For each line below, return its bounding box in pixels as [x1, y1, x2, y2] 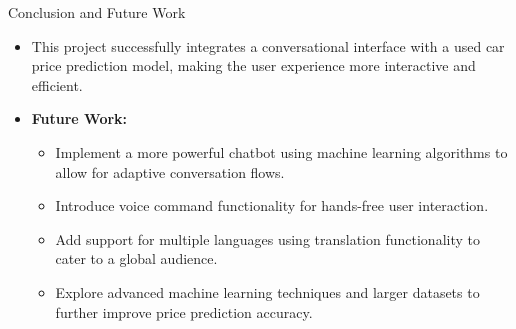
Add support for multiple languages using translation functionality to [55, 228, 480, 249]
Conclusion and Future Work [8, 2, 186, 22]
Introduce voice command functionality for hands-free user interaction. [55, 195, 489, 216]
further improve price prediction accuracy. [55, 301, 313, 322]
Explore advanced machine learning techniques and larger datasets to [55, 281, 480, 302]
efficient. [31, 74, 83, 95]
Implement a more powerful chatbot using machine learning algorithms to [55, 141, 508, 162]
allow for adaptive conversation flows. [55, 161, 285, 182]
